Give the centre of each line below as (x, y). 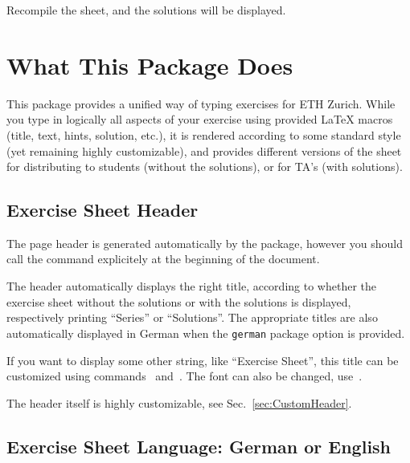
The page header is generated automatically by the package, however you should (205, 243)
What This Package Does (150, 65)
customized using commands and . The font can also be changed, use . (184, 376)
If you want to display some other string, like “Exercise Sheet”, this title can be (203, 360)
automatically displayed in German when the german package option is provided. (206, 333)
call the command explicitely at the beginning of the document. (163, 259)
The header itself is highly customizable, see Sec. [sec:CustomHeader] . (179, 402)
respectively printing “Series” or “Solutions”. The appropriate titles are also (192, 317)
